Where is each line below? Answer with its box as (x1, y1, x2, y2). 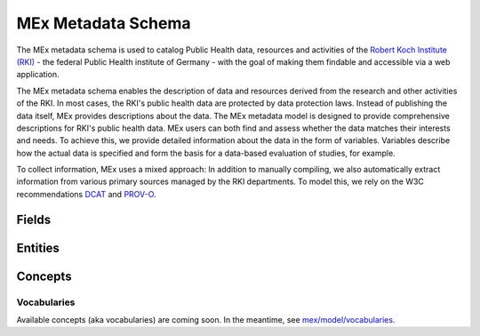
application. (16, 69, 60, 80)
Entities (16, 240, 60, 255)
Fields (16, 212, 52, 227)
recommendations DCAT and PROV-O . (16, 188, 156, 199)
